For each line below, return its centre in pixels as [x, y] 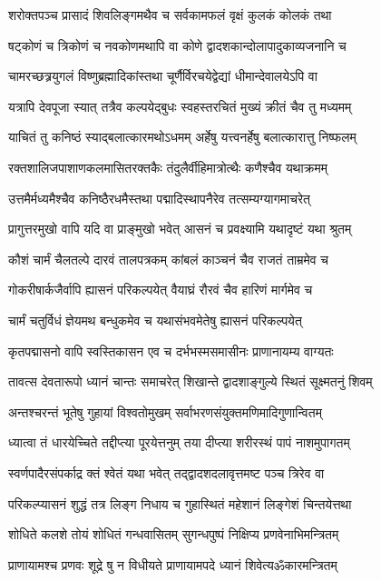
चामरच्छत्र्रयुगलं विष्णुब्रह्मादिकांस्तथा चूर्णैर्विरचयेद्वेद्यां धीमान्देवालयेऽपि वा [163, 76]
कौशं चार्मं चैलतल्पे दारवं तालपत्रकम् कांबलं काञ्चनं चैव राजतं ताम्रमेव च [168, 259]
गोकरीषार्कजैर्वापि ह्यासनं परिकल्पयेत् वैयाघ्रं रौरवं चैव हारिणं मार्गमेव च [161, 290]
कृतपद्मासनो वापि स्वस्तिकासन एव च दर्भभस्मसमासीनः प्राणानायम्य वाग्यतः [171, 351]
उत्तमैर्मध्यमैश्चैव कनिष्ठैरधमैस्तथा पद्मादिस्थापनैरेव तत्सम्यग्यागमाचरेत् [159, 198]
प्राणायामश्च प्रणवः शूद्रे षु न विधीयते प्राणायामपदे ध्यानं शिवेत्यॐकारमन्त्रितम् [173, 564]
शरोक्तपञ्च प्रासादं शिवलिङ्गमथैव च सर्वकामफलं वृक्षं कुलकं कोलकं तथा [170, 15]
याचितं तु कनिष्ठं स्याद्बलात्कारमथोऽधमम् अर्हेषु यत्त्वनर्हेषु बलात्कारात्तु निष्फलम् [182, 137]
